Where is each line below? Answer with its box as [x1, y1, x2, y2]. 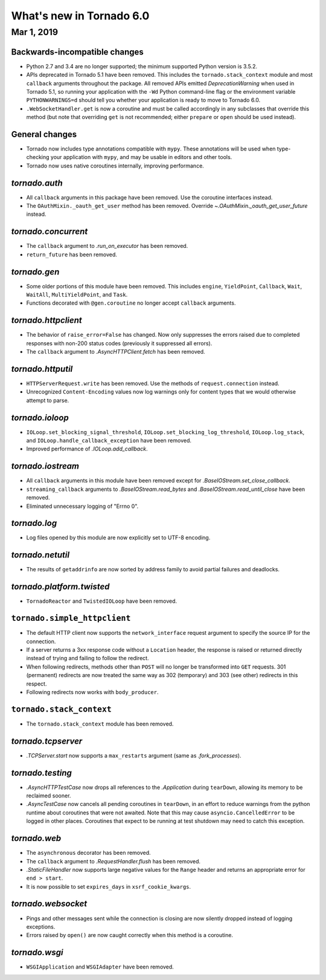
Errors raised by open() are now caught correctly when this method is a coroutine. [26, 932, 234, 939]
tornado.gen [11, 267, 60, 277]
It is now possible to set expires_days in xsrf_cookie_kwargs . [26, 883, 191, 890]
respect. [26, 680, 47, 687]
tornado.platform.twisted [11, 582, 110, 592]
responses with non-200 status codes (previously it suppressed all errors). [26, 339, 213, 347]
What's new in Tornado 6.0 [11, 9, 150, 22]
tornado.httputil [11, 363, 73, 374]
